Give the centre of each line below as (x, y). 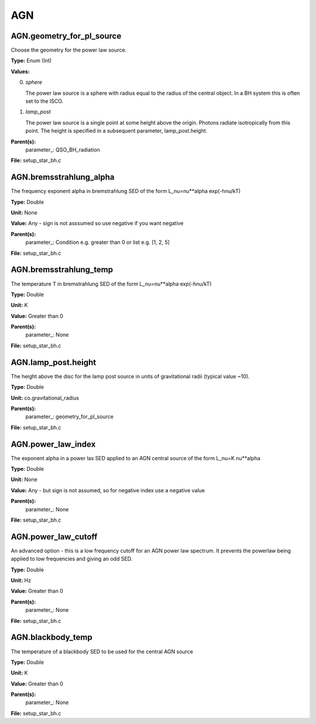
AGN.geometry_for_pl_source (66, 36)
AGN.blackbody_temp (52, 637)
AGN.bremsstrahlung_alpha (63, 177)
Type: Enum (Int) (31, 61)
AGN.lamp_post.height (54, 362)
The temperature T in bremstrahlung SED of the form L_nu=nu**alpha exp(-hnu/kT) (111, 284)
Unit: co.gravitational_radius (45, 398)
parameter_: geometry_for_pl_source (70, 417)
